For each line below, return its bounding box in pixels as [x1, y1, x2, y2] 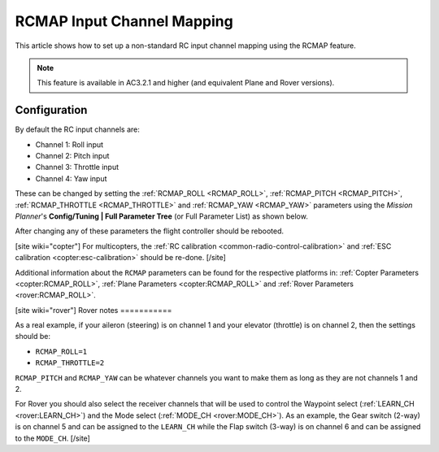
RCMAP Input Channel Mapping [15, 12, 233, 30]
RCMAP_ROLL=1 [35, 346, 88, 356]
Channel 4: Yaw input [35, 173, 107, 183]
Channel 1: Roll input [35, 139, 104, 150]
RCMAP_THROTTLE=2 [35, 359, 105, 367]
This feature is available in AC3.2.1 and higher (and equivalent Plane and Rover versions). [37, 78, 335, 88]
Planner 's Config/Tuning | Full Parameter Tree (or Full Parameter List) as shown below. [15, 211, 308, 221]
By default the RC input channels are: [15, 124, 140, 134]
